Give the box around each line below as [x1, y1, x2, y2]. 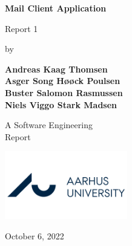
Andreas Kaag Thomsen [5, 62, 108, 75]
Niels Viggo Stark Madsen [5, 98, 117, 111]
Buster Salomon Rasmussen [5, 86, 123, 99]
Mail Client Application [5, 2, 107, 14]
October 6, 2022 [5, 229, 64, 242]
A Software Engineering [5, 118, 93, 131]
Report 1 [5, 22, 38, 34]
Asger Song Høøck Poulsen [5, 74, 120, 87]
